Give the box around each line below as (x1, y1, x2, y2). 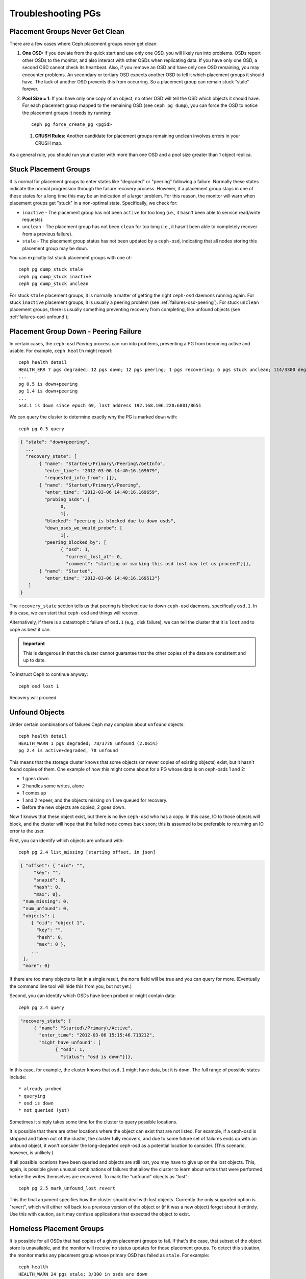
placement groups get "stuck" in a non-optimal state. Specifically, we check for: (9, 200, 178, 206)
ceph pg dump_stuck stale (18, 267, 84, 272)
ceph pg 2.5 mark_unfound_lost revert (18, 1185, 116, 1191)
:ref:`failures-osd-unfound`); (9, 314, 69, 320)
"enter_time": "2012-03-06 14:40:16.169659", (44, 489, 160, 495)
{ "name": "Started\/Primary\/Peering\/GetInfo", (39, 460, 166, 467)
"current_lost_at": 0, (65, 554, 122, 560)
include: (9, 1074, 27, 1080)
